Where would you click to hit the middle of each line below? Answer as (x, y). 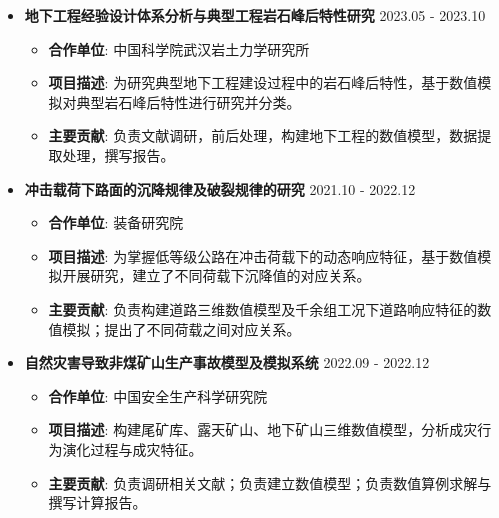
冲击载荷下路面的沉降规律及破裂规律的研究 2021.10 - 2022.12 (220, 188)
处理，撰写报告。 (118, 154)
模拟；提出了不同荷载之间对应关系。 (181, 328)
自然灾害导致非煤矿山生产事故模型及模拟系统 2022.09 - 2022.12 (227, 362)
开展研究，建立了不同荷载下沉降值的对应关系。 (216, 275)
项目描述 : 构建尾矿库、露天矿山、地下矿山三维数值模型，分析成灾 (263, 429)
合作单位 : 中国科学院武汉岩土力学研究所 (179, 48)
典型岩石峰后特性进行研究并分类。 (188, 101)
